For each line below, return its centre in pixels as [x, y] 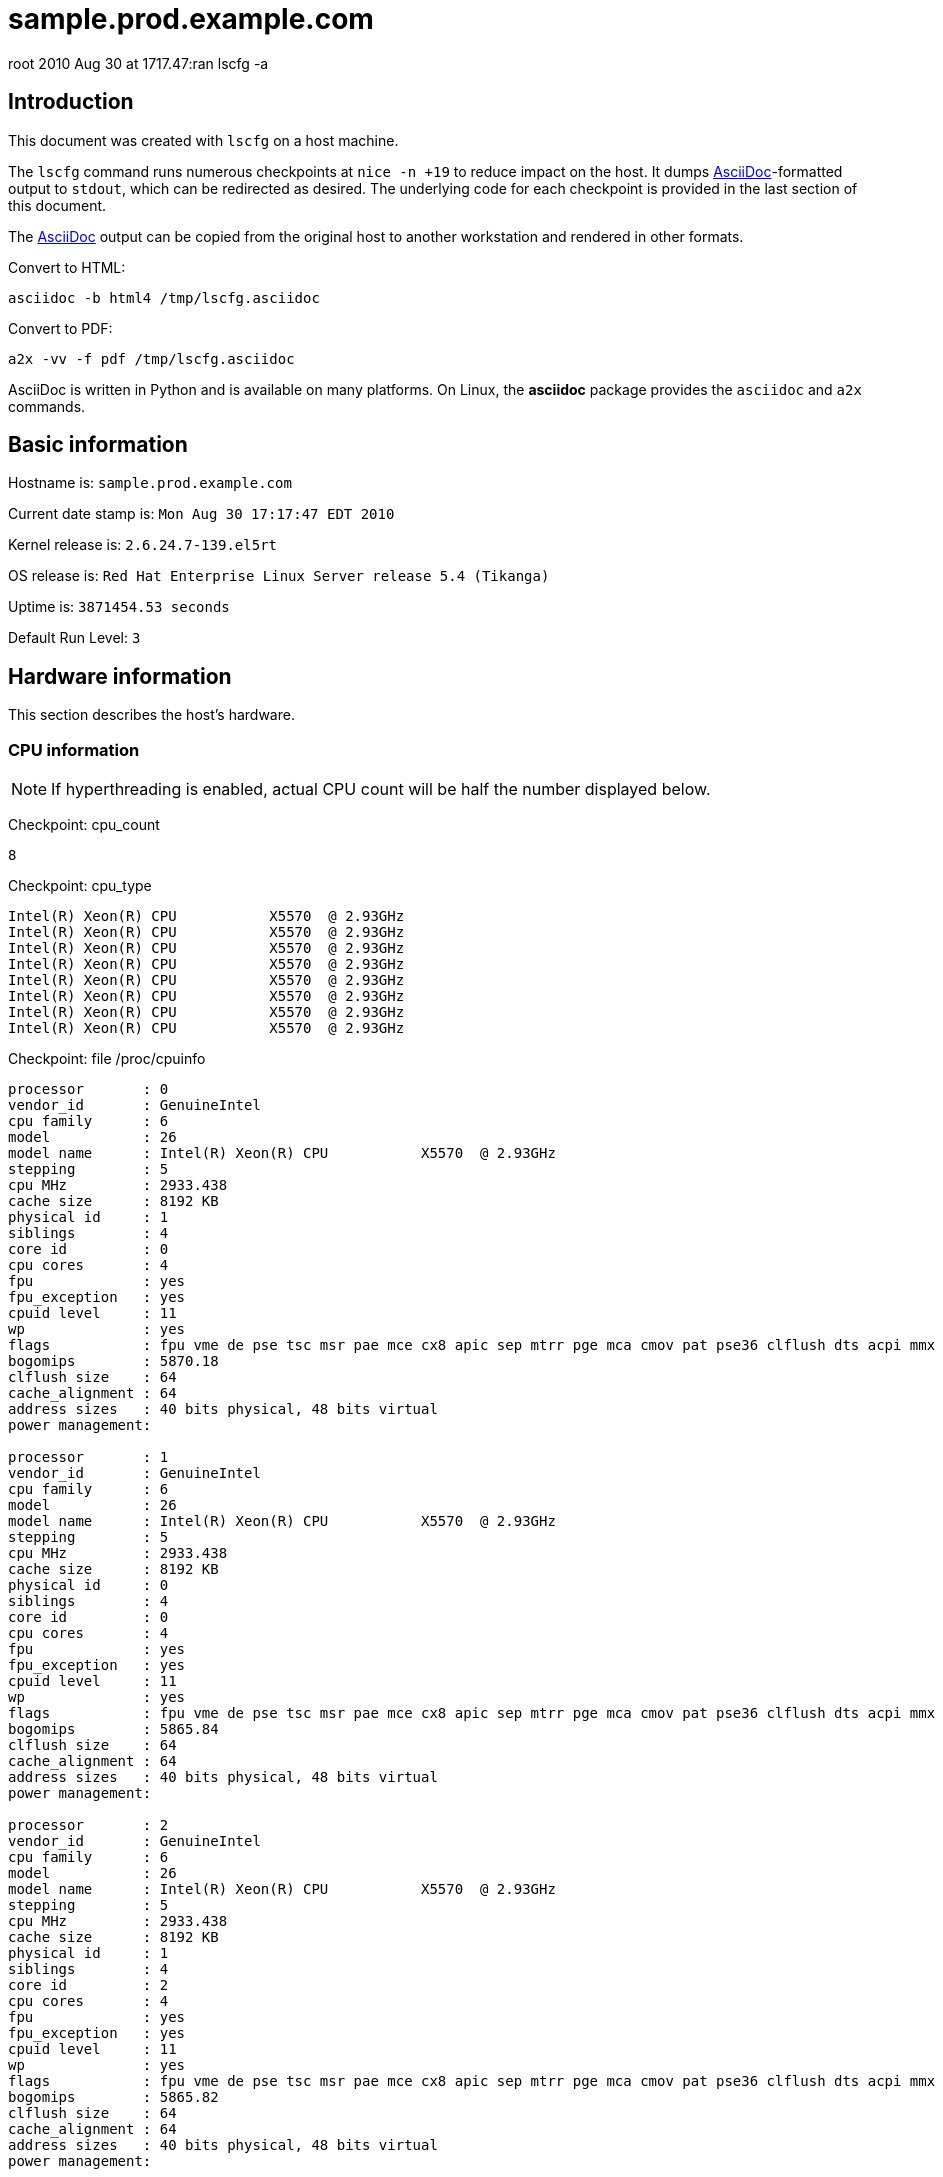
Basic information [98, 445]
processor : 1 [88, 1457]
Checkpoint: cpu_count [84, 825]
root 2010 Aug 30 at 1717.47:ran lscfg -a [138, 63]
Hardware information [120, 676]
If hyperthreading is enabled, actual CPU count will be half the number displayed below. [381, 789]
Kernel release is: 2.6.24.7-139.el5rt [142, 545]
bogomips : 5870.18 [113, 1361]
